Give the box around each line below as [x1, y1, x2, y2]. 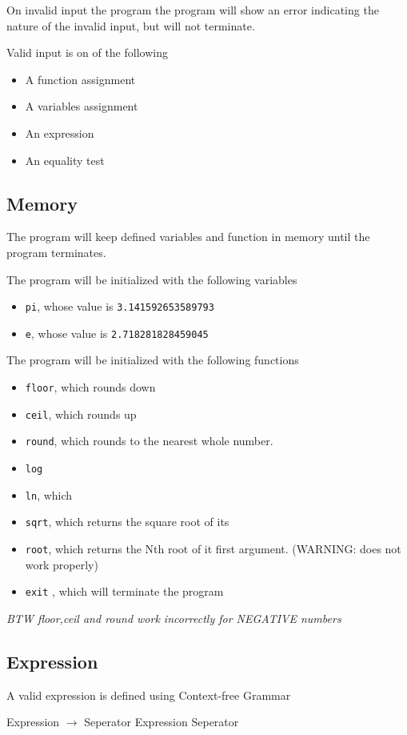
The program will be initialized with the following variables [6, 271, 297, 287]
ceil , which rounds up [25, 405, 137, 422]
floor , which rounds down [25, 379, 156, 396]
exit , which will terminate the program [25, 583, 224, 600]
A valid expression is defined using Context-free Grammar [6, 686, 291, 703]
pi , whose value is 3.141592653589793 [25, 298, 214, 315]
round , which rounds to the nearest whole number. [25, 432, 273, 449]
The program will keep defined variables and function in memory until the [6, 228, 370, 245]
